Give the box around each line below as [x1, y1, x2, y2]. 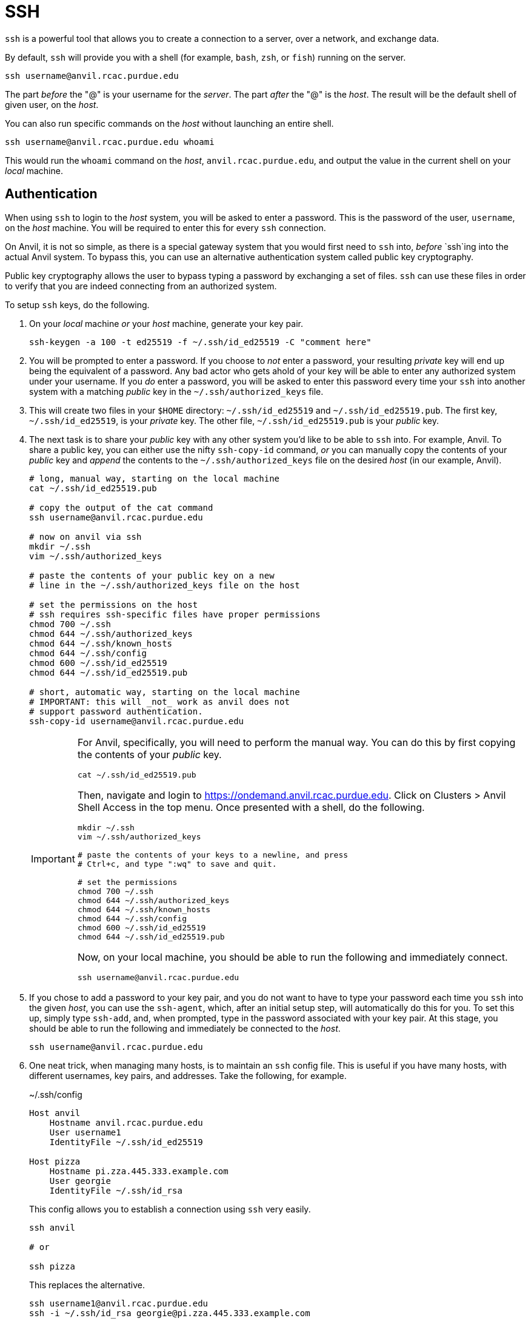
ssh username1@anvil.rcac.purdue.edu [29, 1298, 209, 1308]
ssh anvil [29, 1222, 75, 1232]
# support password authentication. [29, 706, 203, 716]
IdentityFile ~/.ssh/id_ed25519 [49, 1137, 203, 1147]
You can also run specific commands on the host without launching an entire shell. [5, 118, 334, 129]
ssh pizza [29, 1261, 75, 1271]
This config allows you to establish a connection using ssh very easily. [29, 1203, 311, 1214]
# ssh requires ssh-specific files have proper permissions [29, 609, 321, 619]
